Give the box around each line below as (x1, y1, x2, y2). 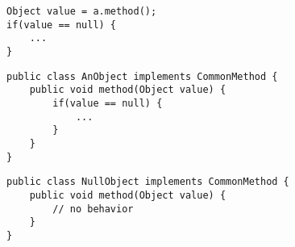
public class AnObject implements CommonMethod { (6, 70, 278, 82)
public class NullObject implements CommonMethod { (6, 176, 289, 188)
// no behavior (52, 203, 134, 215)
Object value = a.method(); (6, 6, 157, 17)
